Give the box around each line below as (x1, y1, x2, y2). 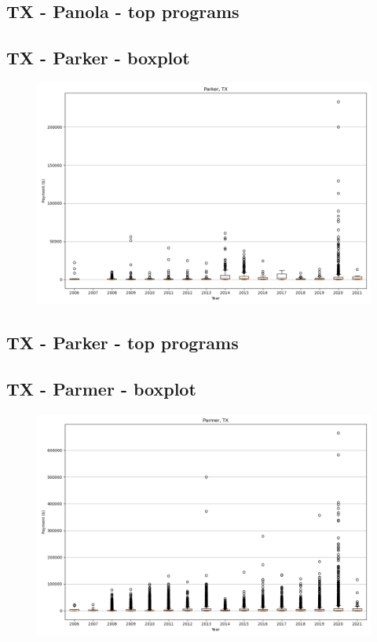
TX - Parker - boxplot (6, 46, 190, 70)
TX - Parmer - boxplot (6, 377, 196, 401)
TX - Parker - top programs (6, 330, 239, 355)
